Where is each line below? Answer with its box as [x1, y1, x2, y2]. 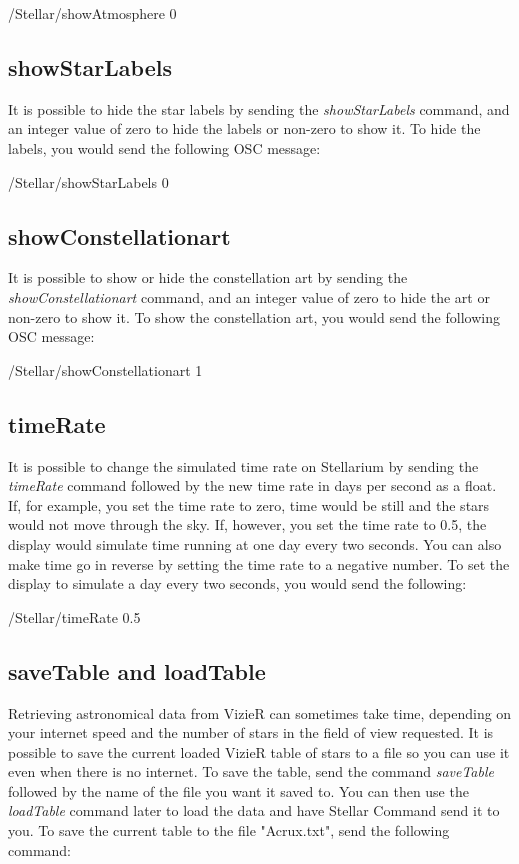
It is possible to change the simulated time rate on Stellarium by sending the [8, 455, 479, 476]
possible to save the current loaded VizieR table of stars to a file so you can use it [8, 741, 510, 762]
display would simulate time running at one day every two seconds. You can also [8, 533, 502, 554]
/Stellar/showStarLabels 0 [8, 171, 169, 192]
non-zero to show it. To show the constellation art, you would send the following [8, 306, 500, 327]
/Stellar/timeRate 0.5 [8, 606, 141, 627]
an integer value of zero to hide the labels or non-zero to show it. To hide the [8, 118, 481, 139]
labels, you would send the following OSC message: [8, 137, 321, 158]
